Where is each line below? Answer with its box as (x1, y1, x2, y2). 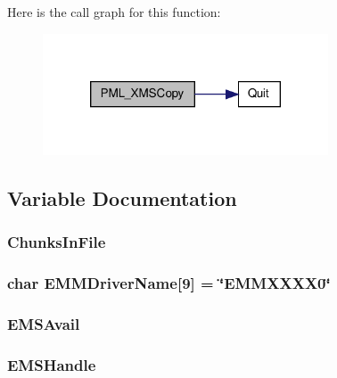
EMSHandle (7, 353, 96, 375)
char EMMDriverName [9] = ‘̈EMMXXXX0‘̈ (7, 272, 331, 294)
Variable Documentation (7, 184, 237, 211)
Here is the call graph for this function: (7, 3, 221, 21)
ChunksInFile (7, 231, 106, 253)
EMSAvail (7, 312, 80, 334)
